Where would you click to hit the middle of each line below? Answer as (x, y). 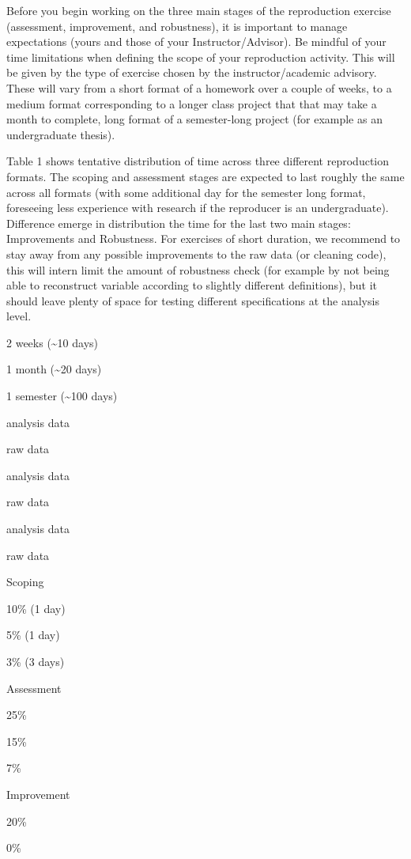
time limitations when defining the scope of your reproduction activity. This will (201, 57)
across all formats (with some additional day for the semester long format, (186, 192)
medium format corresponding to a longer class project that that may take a (192, 103)
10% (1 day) (36, 608)
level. (19, 316)
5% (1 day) (33, 635)
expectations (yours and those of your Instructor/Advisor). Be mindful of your (196, 42)
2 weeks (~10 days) (53, 342)
